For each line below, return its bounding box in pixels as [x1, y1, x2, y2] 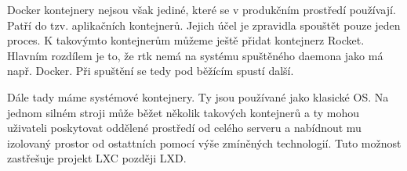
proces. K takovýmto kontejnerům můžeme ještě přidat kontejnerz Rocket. [7, 32, 365, 48]
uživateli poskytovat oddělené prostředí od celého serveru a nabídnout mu [7, 119, 362, 136]
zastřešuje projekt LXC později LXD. [7, 150, 187, 166]
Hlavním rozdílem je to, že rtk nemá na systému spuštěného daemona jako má [7, 47, 383, 63]
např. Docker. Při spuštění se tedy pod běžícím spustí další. [7, 62, 294, 79]
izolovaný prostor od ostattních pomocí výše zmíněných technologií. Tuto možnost [7, 134, 402, 151]
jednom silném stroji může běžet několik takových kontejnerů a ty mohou [7, 104, 359, 120]
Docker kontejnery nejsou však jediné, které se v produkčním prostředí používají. [7, 2, 396, 17]
